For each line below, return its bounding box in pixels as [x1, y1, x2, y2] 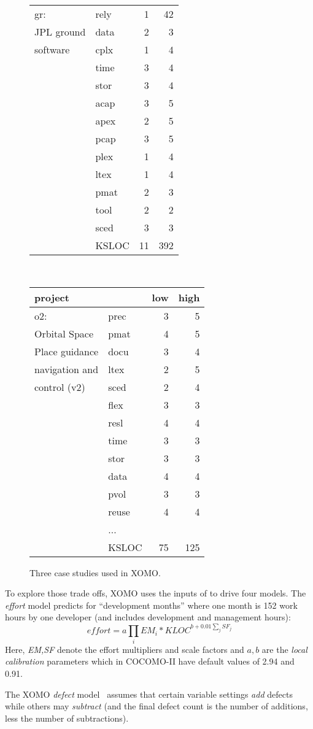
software [34, 42, 70, 56]
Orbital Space [34, 326, 94, 341]
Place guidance [34, 344, 99, 358]
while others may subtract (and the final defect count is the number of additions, [5, 700, 308, 712]
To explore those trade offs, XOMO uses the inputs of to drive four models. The [5, 587, 306, 600]
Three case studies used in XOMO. [29, 566, 161, 579]
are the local [261, 642, 307, 655]
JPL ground [34, 25, 86, 39]
